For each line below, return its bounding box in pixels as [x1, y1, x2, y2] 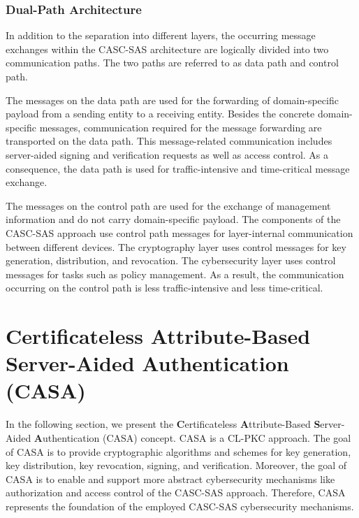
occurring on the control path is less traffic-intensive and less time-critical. [6, 280, 323, 295]
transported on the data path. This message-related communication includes [6, 134, 332, 148]
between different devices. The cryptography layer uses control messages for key [6, 239, 346, 254]
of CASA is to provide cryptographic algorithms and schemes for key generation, [6, 444, 351, 459]
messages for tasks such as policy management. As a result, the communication [6, 266, 344, 281]
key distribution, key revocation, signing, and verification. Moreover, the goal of [6, 458, 347, 473]
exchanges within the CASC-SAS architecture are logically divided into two [6, 41, 329, 56]
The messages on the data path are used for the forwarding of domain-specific [6, 92, 339, 107]
